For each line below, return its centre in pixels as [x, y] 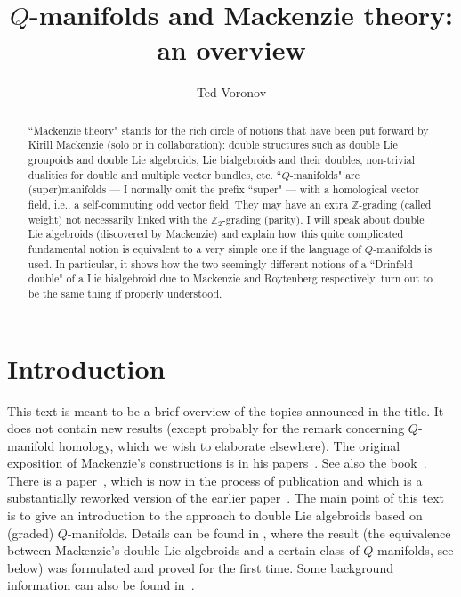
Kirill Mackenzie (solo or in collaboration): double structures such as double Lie [213, 145]
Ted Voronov [231, 92]
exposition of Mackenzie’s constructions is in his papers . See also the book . [217, 463]
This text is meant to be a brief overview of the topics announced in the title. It [226, 410]
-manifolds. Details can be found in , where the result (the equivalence [259, 532]
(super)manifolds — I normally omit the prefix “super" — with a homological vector [223, 189]
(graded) [31, 532]
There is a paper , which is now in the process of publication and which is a [215, 480]
